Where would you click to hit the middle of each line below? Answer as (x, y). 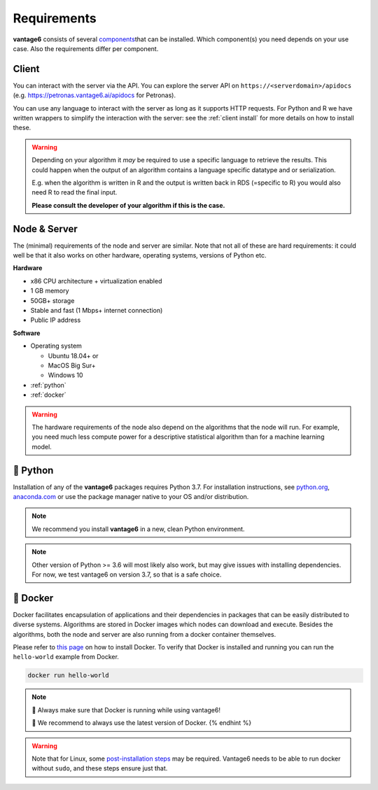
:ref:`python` (48, 385)
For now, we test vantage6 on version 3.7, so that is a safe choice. (127, 574)
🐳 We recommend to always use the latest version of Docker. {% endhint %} (142, 723)
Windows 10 (65, 375)
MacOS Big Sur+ (72, 365)
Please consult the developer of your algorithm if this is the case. (128, 205)
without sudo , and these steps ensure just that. (100, 768)
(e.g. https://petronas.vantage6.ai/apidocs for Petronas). (94, 95)
